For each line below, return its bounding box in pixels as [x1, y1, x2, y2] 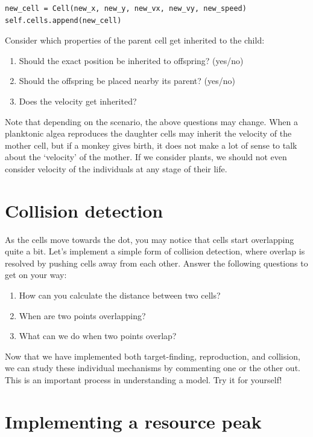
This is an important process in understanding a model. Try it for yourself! [5, 374, 282, 386]
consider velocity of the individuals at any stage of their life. [5, 162, 227, 175]
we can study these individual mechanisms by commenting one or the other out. [5, 361, 300, 374]
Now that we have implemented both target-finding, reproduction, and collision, [5, 349, 300, 362]
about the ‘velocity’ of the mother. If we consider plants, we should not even [5, 151, 287, 163]
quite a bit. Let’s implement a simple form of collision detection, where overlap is [5, 245, 305, 257]
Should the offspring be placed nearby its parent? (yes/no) [19, 74, 235, 87]
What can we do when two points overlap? [19, 329, 177, 342]
